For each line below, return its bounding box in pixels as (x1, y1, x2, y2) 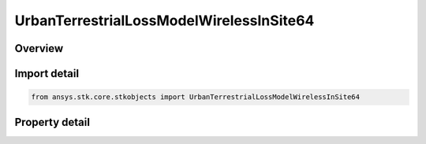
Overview (14, 42, 64, 55)
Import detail (14, 67, 79, 80)
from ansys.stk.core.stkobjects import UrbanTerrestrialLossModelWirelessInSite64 (31, 93, 361, 102)
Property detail (14, 115, 91, 129)
